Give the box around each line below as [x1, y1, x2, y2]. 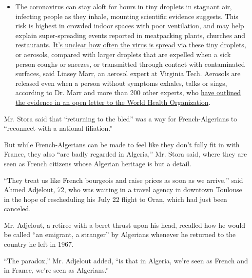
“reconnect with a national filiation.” [4, 123, 113, 133]
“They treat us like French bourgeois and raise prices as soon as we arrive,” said [4, 175, 243, 185]
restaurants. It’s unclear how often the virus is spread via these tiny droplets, [15, 40, 246, 50]
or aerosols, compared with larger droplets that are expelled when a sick [15, 49, 231, 59]
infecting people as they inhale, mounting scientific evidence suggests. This [15, 11, 238, 21]
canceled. [4, 203, 31, 214]
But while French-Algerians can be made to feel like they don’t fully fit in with [4, 139, 240, 149]
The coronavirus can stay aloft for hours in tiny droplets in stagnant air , [15, 1, 232, 11]
